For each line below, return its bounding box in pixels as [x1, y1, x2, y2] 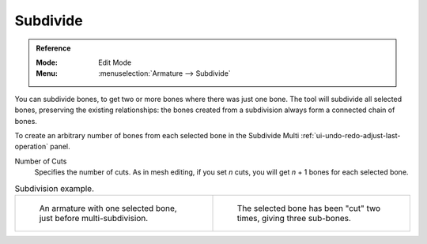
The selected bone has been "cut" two [236, 202, 381, 213]
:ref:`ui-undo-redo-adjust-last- [300, 130, 401, 140]
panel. [50, 142, 70, 152]
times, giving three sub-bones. [236, 212, 352, 223]
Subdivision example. [14, 182, 95, 193]
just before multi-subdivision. [39, 212, 149, 223]
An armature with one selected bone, [39, 202, 177, 213]
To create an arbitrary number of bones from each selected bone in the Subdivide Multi [14, 130, 300, 140]
